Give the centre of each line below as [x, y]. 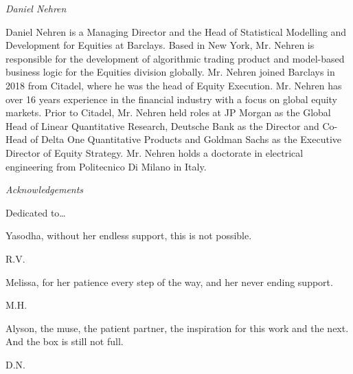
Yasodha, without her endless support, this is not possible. [129, 235]
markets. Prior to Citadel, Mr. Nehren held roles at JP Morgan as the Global [168, 112]
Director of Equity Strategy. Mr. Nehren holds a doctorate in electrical [155, 152]
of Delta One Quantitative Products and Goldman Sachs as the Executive [186, 139]
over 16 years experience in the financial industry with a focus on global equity [172, 99]
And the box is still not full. [65, 341]
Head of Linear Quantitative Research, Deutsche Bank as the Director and [162, 125]
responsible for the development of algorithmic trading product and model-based [175, 58]
